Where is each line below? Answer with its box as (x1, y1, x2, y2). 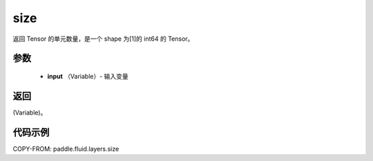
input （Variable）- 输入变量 (47, 72, 129, 80)
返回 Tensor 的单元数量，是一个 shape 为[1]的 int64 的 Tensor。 (12, 35, 194, 43)
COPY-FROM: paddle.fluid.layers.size (12, 144, 119, 153)
